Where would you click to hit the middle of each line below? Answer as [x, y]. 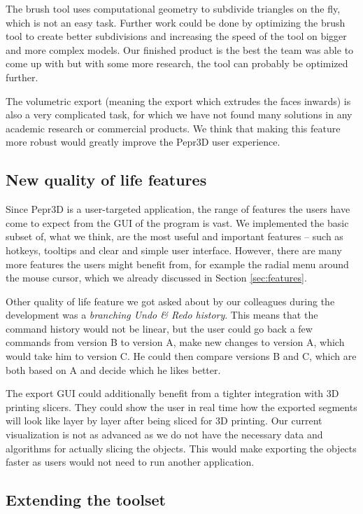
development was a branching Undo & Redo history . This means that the [162, 315]
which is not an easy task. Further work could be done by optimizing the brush [176, 22]
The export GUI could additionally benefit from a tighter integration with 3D [172, 393]
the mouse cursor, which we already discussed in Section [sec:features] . [156, 278]
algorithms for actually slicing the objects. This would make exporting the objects [181, 448]
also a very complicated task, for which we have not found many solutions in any [179, 114]
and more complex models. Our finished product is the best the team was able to [180, 49]
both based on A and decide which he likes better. [113, 369]
